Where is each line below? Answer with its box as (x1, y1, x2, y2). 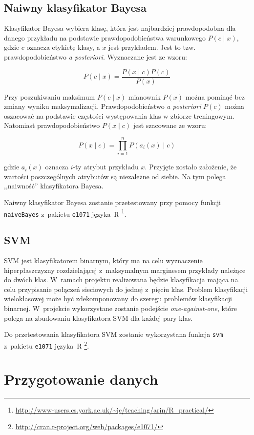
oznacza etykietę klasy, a (26, 42, 100, 52)
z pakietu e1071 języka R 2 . (4, 339, 89, 351)
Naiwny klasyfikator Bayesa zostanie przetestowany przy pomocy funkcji (4, 197, 221, 207)
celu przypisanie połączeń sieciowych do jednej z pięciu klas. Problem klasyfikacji (4, 284, 248, 294)
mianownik (128, 91, 161, 102)
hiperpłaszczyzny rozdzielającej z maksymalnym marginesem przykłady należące (4, 265, 246, 275)
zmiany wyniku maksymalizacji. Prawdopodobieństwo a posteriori (4, 101, 201, 111)
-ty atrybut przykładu (73, 162, 139, 172)
